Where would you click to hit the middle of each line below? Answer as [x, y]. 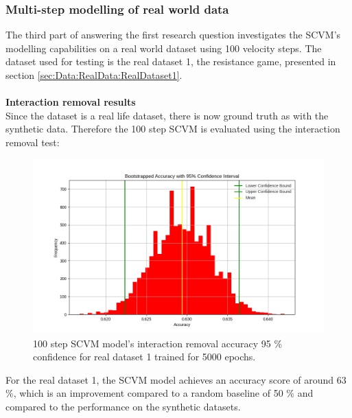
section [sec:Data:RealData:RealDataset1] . [94, 75]
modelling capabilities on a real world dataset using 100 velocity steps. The [164, 48]
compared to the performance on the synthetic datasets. [123, 406]
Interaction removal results [71, 102]
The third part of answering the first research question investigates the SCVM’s [173, 35]
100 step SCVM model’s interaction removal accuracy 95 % [158, 343]
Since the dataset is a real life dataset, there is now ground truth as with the [167, 115]
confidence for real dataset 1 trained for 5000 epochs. [144, 357]
